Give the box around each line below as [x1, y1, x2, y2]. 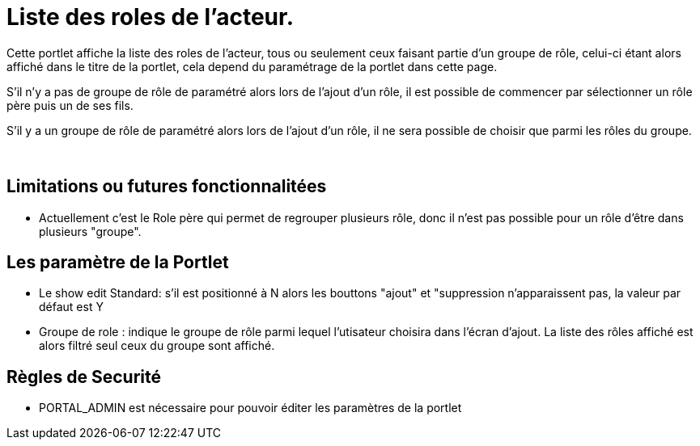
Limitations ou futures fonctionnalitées [6, 176, 327, 197]
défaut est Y [39, 300, 104, 314]
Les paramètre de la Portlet [6, 252, 229, 273]
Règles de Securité [6, 366, 161, 387]
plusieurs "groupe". [39, 224, 142, 238]
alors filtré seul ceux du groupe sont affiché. [39, 339, 275, 353]
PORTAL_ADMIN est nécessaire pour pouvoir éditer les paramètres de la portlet [39, 401, 462, 415]
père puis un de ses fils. [6, 98, 134, 112]
